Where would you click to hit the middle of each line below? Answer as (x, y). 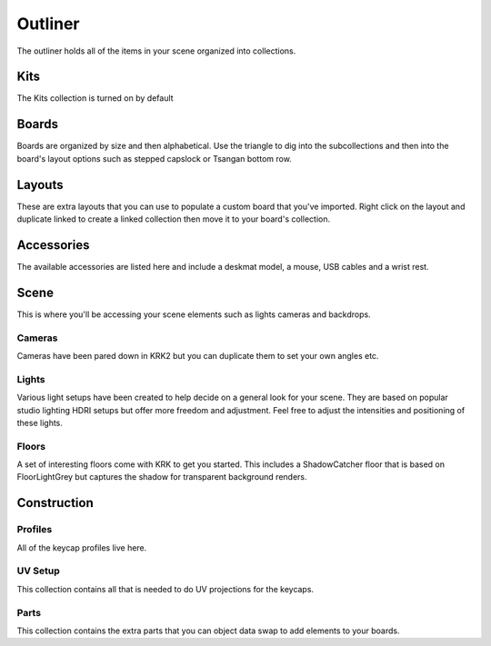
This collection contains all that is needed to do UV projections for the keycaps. (165, 589)
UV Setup (39, 571)
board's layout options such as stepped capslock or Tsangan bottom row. (155, 158)
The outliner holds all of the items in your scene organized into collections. (156, 51)
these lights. (40, 422)
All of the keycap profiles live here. (82, 547)
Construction (55, 503)
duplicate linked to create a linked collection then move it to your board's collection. (174, 219)
